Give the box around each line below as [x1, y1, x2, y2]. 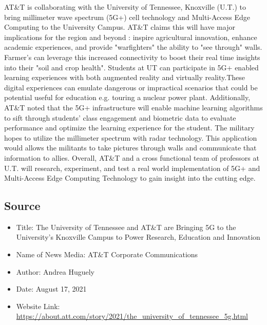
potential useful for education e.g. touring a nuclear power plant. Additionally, [4, 92, 251, 103]
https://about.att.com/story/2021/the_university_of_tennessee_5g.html [16, 311, 249, 321]
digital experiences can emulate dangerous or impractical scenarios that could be [4, 82, 258, 92]
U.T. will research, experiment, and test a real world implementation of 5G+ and [4, 162, 260, 173]
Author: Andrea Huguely [16, 266, 94, 277]
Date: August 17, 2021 [16, 283, 87, 294]
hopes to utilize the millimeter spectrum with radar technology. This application [4, 132, 257, 143]
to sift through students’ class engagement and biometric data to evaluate [4, 112, 236, 123]
